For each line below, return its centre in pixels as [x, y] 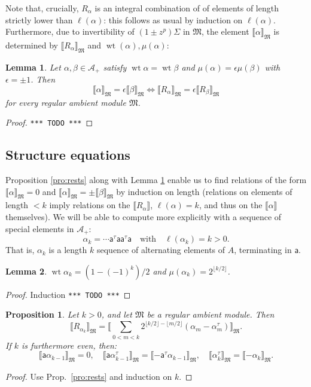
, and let [117, 314]
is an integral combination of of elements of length [187, 8]
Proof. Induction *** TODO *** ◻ [68, 294]
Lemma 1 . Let [33, 67]
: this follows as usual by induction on [173, 19]
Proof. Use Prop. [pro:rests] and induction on [89, 377]
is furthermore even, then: [69, 345]
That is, [20, 250]
